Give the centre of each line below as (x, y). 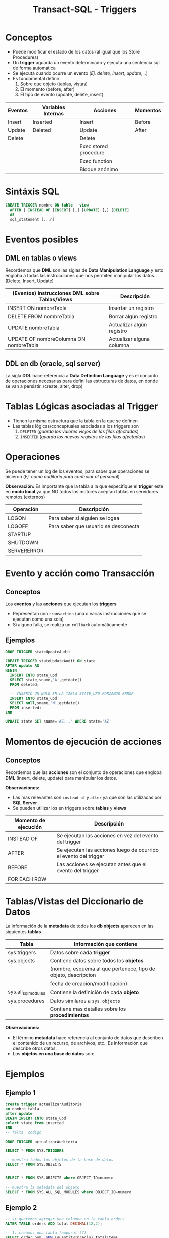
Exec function (96, 161)
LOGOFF (18, 526)
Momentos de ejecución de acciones (84, 742)
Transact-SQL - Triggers (84, 9)
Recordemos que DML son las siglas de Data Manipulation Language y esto (84, 270)
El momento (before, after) (48, 89)
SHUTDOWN (23, 543)
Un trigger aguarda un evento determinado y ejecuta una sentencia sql (86, 62)
